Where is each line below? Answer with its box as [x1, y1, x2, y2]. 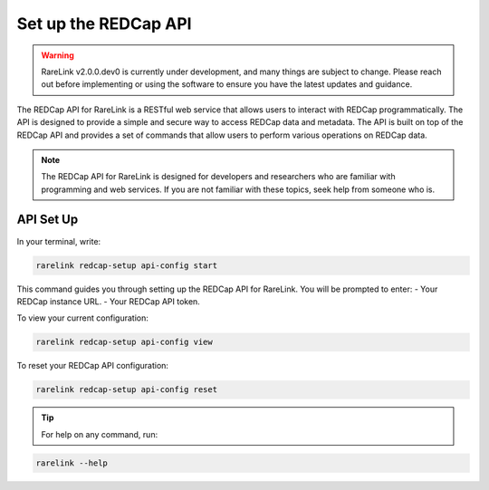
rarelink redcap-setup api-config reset [35, 385, 217, 395]
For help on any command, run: [41, 428, 158, 439]
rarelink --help [35, 457, 109, 468]
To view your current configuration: [16, 312, 149, 323]
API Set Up [16, 212, 79, 227]
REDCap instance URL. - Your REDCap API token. [16, 295, 201, 307]
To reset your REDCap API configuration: [16, 360, 169, 371]
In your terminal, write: [16, 235, 101, 246]
